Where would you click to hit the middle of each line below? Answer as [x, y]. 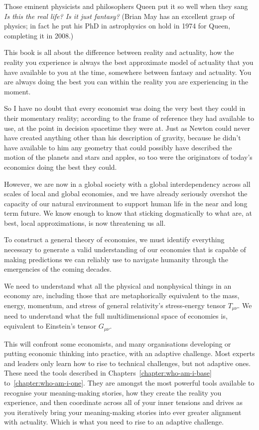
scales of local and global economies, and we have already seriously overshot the [126, 194]
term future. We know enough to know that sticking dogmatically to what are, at [128, 213]
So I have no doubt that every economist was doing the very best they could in [125, 108]
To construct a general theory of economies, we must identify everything [114, 239]
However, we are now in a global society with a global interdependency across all [127, 184]
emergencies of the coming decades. [58, 269]
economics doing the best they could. [61, 167]
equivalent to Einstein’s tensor [50, 326]
